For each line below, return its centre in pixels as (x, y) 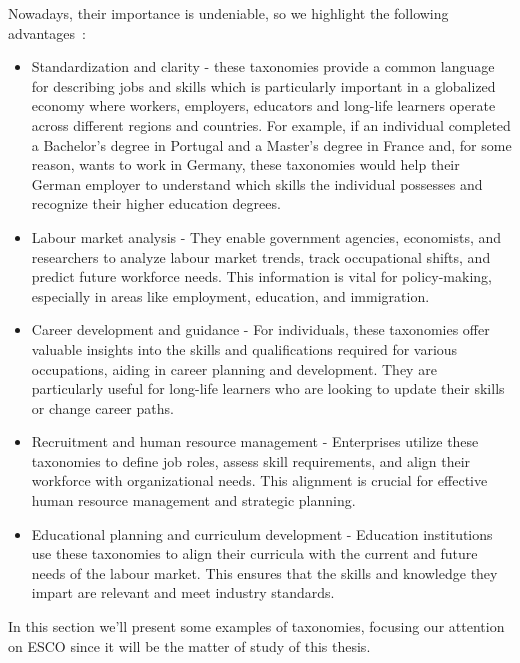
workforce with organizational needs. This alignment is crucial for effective (259, 480)
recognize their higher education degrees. (156, 203)
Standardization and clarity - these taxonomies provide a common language (263, 66)
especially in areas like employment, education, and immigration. (230, 295)
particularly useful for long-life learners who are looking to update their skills (268, 388)
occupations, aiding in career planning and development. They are (234, 368)
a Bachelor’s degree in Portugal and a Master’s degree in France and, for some (271, 144)
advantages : (47, 32)
